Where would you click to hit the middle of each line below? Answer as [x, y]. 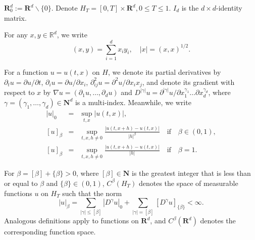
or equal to [21, 183]
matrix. [15, 17]
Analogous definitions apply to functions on [71, 221]
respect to [19, 92]
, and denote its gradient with [188, 82]
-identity [229, 8]
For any [16, 35]
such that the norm [92, 193]
